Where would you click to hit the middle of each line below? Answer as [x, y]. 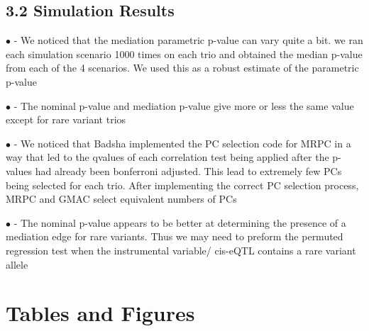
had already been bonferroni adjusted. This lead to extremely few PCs [188, 170]
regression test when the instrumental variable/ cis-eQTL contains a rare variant [181, 250]
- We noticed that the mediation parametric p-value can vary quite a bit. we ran [188, 40]
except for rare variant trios [66, 119]
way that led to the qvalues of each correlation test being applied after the [167, 157]
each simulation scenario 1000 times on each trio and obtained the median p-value [184, 54]
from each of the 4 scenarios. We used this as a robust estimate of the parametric [182, 68]
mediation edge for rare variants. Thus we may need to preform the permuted [175, 236]
